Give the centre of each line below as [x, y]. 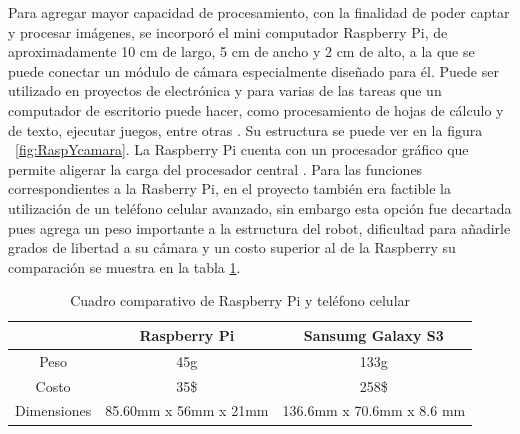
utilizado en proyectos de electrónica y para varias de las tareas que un [225, 90]
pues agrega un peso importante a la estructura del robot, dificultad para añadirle [259, 227]
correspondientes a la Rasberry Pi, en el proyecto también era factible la [230, 188]
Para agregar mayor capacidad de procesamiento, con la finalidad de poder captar [259, 12]
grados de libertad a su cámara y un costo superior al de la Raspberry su [232, 247]
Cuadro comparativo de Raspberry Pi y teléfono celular [240, 300]
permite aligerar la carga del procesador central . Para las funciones [215, 168]
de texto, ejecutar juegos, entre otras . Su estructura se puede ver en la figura [245, 129]
